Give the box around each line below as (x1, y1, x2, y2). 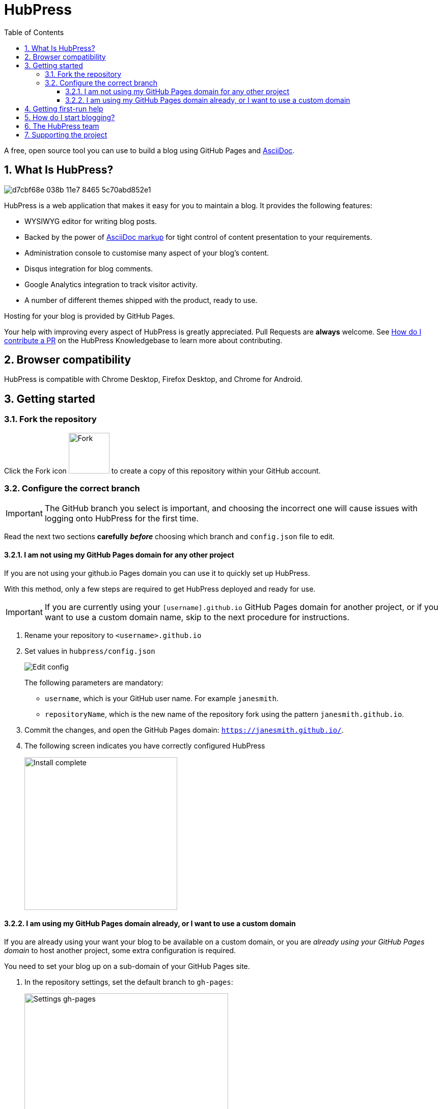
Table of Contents (4, 27, 64, 37)
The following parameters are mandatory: (24, 678, 163, 687)
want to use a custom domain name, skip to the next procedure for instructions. (44, 612, 350, 622)
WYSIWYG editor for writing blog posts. (24, 216, 157, 226)
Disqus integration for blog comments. (24, 264, 153, 273)
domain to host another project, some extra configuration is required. (4, 946, 236, 955)
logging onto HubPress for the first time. (44, 513, 199, 524)
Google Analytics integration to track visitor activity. (24, 280, 198, 289)
